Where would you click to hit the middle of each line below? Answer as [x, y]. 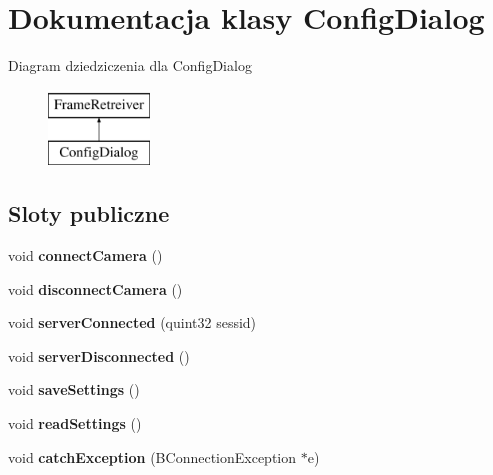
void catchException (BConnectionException [152, 456]
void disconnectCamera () [95, 288]
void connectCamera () [85, 255]
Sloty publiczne [89, 213]
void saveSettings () [74, 389]
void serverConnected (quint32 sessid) [132, 322]
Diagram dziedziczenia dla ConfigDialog [130, 65]
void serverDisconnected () [99, 355]
